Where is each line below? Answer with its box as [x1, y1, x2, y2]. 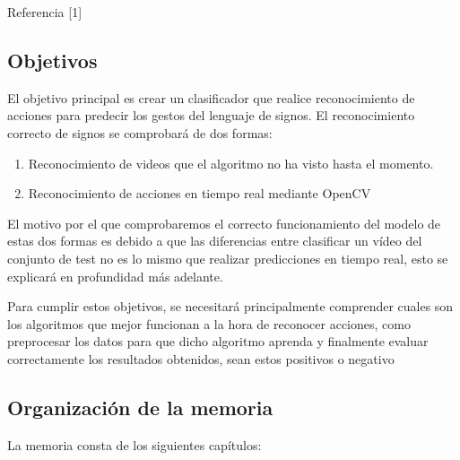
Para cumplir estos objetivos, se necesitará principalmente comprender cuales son [7, 297, 454, 316]
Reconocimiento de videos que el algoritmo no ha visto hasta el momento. [28, 153, 434, 172]
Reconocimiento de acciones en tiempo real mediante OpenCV [28, 184, 371, 203]
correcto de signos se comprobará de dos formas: [7, 123, 273, 142]
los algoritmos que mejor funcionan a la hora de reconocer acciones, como [7, 314, 411, 333]
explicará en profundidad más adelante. [7, 266, 223, 285]
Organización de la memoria [7, 393, 273, 421]
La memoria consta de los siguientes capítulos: [7, 435, 262, 454]
